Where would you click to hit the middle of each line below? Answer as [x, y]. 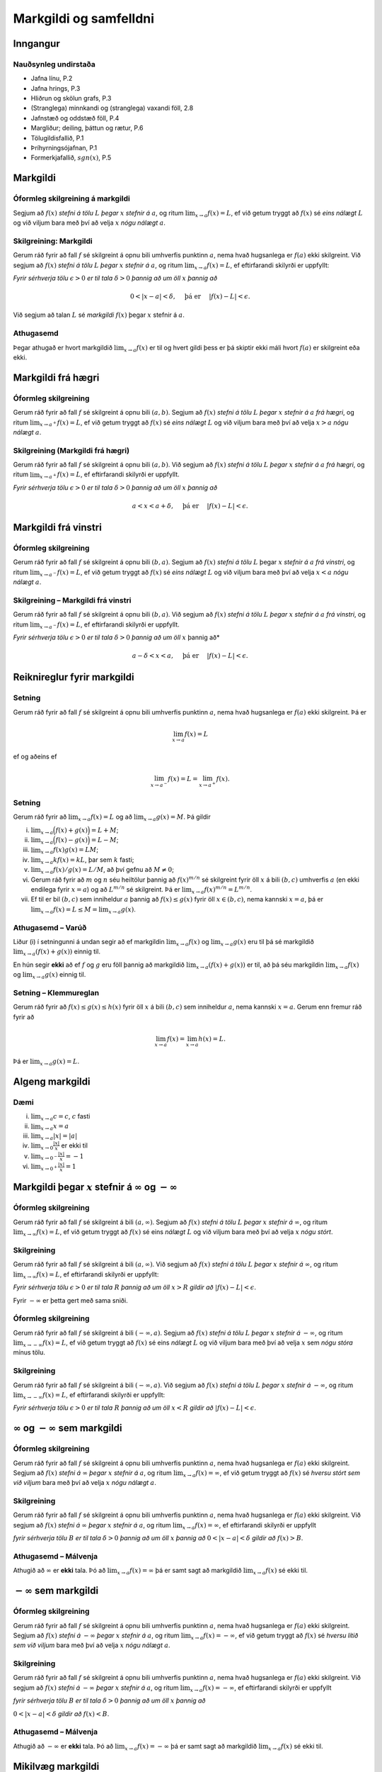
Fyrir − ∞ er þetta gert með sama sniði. [70, 1300]
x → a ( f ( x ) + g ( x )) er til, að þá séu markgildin [260, 965]
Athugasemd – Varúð [50, 927]
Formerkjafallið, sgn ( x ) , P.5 [71, 158]
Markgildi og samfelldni [84, 18]
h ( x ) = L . [212, 1039]
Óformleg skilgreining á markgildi [71, 198]
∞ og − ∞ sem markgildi [68, 1428]
